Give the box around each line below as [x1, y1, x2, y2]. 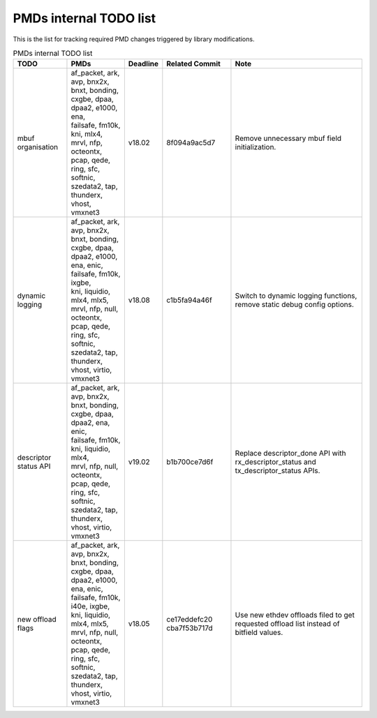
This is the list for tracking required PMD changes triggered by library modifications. [13, 35, 255, 43]
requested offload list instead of [235, 619, 340, 629]
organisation [17, 142, 59, 152]
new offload [17, 615, 57, 624]
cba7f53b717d [166, 623, 213, 633]
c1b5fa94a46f [166, 295, 212, 305]
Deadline [128, 59, 159, 69]
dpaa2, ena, [71, 418, 110, 428]
